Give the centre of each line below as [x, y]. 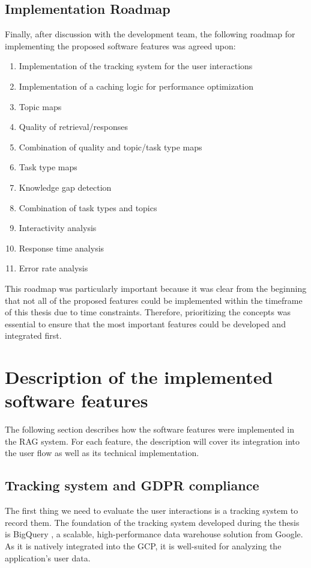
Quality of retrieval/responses [73, 127]
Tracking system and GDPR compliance [132, 485]
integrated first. [33, 335]
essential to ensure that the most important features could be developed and [145, 323]
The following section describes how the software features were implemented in [149, 429]
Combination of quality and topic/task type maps [110, 147]
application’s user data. [48, 557]
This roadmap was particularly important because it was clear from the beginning [156, 288]
